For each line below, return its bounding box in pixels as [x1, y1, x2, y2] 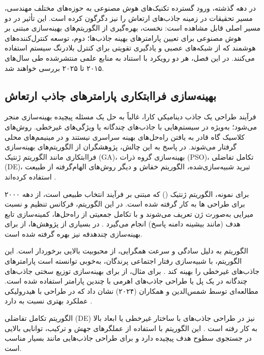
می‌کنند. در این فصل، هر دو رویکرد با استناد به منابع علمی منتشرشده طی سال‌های [5, 52, 255, 63]
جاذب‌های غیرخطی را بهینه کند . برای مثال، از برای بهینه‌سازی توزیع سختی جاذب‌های [5, 265, 259, 276]
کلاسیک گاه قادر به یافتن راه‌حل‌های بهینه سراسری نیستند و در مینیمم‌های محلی [5, 131, 245, 142]
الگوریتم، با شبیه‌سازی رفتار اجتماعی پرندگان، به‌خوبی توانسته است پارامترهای [5, 256, 242, 266]
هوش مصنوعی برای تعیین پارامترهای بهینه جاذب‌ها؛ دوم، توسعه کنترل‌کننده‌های [5, 32, 242, 43]
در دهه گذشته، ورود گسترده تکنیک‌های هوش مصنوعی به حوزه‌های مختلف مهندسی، [5, 3, 256, 13]
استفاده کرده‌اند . [5, 171, 56, 182]
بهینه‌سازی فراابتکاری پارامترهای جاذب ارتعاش [5, 87, 217, 103]
